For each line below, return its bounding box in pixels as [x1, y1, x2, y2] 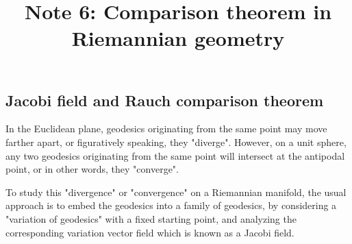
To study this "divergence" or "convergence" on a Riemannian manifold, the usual [5, 184, 347, 199]
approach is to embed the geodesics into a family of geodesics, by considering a [5, 198, 337, 212]
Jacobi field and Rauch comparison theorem [5, 89, 324, 110]
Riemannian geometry [71, 24, 285, 52]
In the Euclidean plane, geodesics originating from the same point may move [5, 121, 327, 136]
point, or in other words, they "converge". [5, 162, 179, 176]
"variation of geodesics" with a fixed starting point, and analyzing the [5, 211, 297, 225]
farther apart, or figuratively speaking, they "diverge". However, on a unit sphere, [5, 134, 347, 149]
